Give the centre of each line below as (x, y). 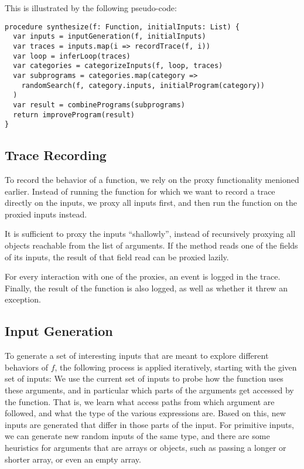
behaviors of (27, 367)
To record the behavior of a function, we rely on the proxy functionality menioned (152, 180)
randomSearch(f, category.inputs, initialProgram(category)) (143, 85)
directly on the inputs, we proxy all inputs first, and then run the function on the (151, 203)
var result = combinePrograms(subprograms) (99, 105)
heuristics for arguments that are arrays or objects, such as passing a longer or (146, 447)
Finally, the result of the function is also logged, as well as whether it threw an (146, 288)
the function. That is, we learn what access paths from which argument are (140, 401)
